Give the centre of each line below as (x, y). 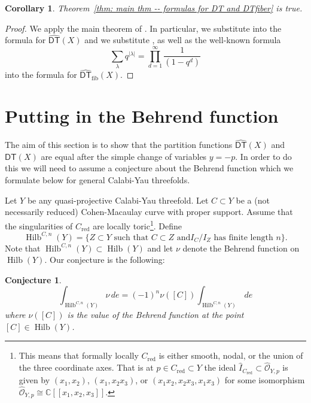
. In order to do (263, 156)
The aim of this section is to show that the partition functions (119, 145)
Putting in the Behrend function (142, 116)
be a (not (253, 200)
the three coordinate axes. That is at (86, 367)
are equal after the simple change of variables (124, 156)
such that (131, 237)
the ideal (220, 367)
